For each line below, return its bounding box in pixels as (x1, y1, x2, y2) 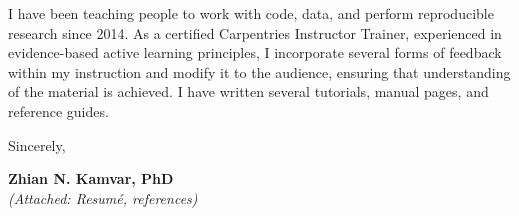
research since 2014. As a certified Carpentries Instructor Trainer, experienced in (8, 22, 502, 43)
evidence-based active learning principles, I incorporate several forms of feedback (8, 42, 502, 63)
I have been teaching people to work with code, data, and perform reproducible (8, 3, 494, 23)
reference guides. (8, 100, 109, 121)
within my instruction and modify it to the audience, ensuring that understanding (8, 61, 511, 82)
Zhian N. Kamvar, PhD (8, 168, 174, 189)
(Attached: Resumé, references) (8, 187, 198, 208)
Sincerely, (8, 134, 66, 155)
